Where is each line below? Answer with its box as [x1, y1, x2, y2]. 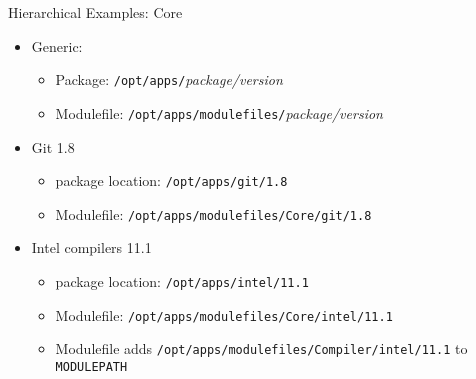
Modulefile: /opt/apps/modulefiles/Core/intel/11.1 [55, 304, 393, 325]
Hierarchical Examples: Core [8, 2, 183, 22]
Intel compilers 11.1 [31, 237, 152, 258]
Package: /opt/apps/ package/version [55, 69, 283, 90]
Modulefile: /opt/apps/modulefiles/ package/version [55, 102, 383, 123]
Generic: [31, 35, 83, 56]
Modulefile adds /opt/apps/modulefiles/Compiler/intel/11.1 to [55, 338, 468, 359]
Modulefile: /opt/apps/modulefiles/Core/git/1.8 [55, 203, 372, 224]
